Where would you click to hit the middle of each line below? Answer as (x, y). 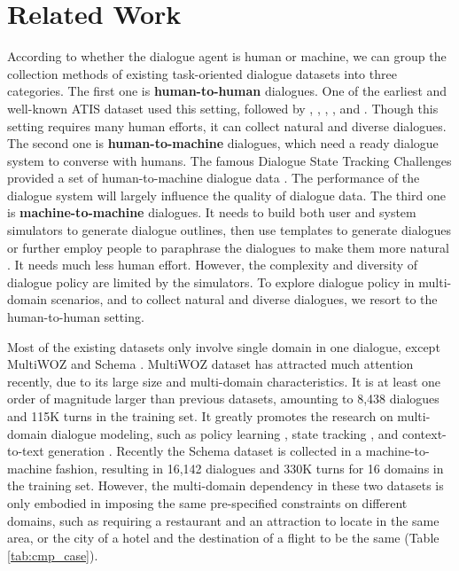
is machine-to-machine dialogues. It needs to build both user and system (212, 212)
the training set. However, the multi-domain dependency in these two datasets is (226, 485)
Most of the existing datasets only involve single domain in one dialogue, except (224, 346)
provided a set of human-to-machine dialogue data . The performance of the (214, 178)
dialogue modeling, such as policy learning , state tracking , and (225, 433)
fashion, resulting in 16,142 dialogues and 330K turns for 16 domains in (249, 468)
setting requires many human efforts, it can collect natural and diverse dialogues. (227, 125)
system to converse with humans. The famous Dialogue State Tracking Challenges (229, 160)
